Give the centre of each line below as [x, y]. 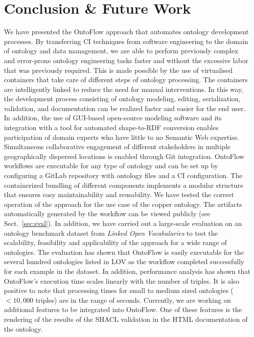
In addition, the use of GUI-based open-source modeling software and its [113, 118]
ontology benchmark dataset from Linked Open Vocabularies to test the [111, 233]
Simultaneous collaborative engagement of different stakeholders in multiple [117, 146]
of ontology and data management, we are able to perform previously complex [121, 51]
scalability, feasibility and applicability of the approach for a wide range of [115, 242]
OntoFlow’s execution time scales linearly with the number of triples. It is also [122, 281]
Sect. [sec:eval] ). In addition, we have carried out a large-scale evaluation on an [123, 223]
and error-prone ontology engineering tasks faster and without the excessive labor [126, 60]
